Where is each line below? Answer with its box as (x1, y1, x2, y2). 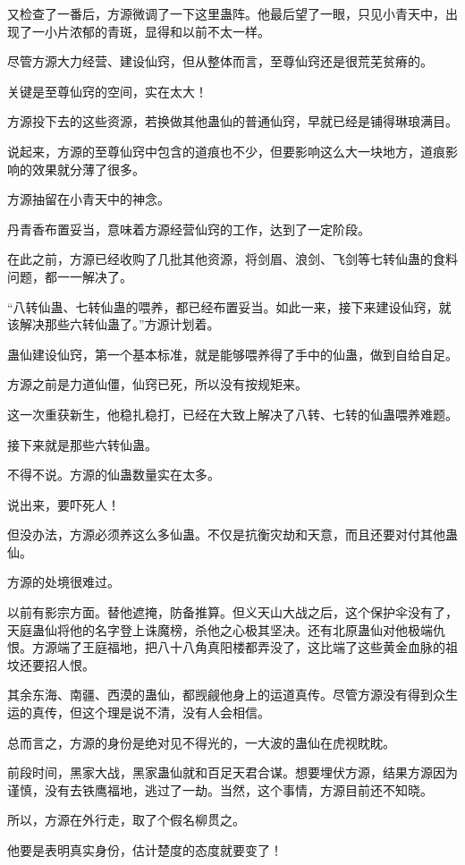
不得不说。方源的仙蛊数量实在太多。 (7, 465, 220, 484)
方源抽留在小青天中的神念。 (7, 190, 170, 208)
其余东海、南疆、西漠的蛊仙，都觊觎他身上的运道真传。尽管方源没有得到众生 (7, 685, 458, 704)
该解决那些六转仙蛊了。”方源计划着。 (7, 315, 220, 334)
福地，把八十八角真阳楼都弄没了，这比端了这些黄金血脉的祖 (106, 638, 458, 657)
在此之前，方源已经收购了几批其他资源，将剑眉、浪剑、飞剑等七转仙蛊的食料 (7, 250, 458, 268)
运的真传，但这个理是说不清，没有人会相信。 (7, 703, 270, 722)
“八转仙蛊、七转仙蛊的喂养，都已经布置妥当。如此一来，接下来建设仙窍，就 (7, 297, 452, 316)
